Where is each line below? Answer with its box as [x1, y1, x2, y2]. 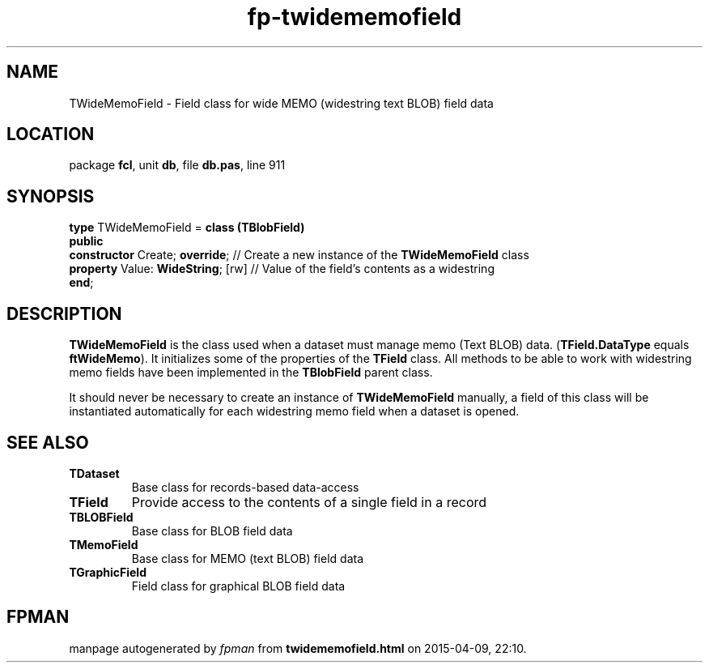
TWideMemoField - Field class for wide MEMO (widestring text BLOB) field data [69, 96, 494, 110]
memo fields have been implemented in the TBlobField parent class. [69, 365, 433, 380]
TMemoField [69, 537, 138, 552]
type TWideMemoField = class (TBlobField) [69, 220, 305, 235]
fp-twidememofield [247, 3, 462, 31]
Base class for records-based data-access [131, 479, 359, 494]
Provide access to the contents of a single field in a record [131, 493, 487, 510]
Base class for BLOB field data [131, 523, 293, 538]
